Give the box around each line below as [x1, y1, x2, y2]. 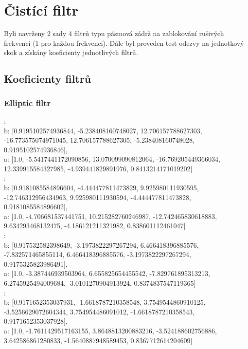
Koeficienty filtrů [4, 71, 91, 86]
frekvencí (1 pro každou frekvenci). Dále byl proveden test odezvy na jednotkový [4, 37, 244, 48]
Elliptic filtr [4, 96, 51, 109]
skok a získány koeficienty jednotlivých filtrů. [4, 47, 138, 57]
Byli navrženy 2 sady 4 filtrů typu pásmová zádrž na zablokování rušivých [4, 28, 224, 38]
